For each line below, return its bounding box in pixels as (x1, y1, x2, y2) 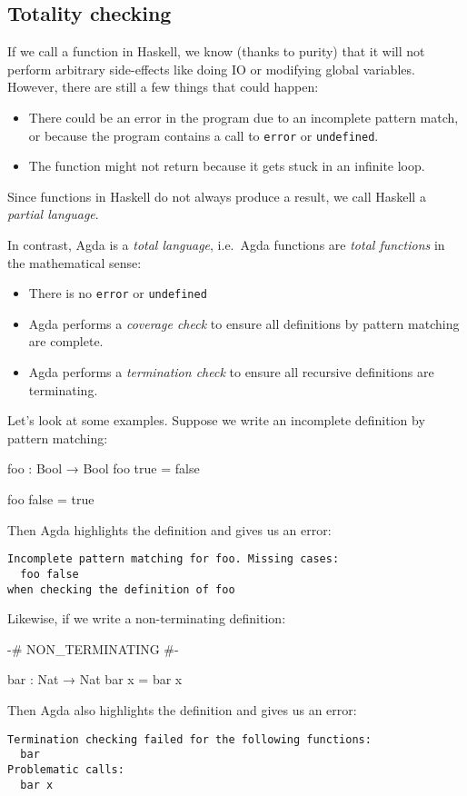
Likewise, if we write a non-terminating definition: (7, 609, 286, 628)
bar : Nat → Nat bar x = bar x (7, 670, 183, 689)
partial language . (7, 204, 99, 224)
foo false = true (7, 490, 94, 509)
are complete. (28, 332, 104, 351)
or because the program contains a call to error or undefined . (28, 125, 379, 144)
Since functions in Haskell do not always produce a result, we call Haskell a (7, 186, 426, 205)
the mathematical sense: (7, 253, 142, 272)
